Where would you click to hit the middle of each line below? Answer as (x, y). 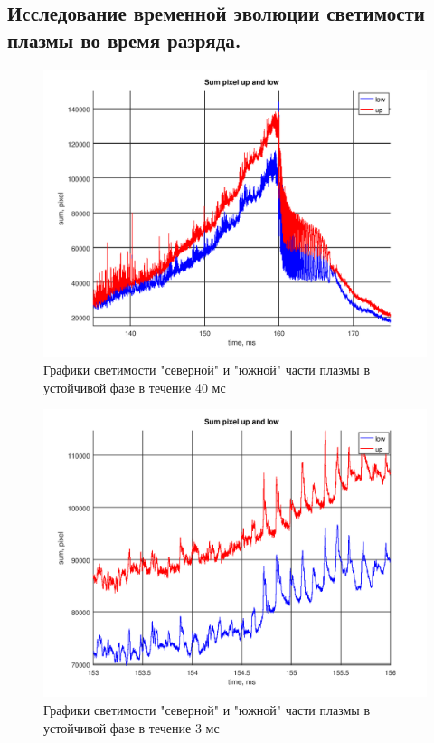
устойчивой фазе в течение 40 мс (135, 387)
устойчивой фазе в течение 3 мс (132, 727)
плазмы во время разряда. (124, 39)
